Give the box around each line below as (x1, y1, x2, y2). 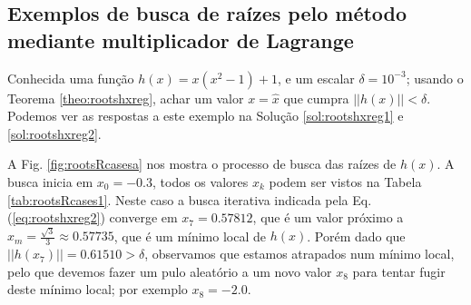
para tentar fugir (352, 261, 446, 280)
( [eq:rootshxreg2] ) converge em (7, 208, 178, 227)
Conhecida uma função (7, 68, 134, 87)
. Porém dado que (307, 226, 406, 245)
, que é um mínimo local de (113, 226, 266, 245)
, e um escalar (277, 68, 355, 87)
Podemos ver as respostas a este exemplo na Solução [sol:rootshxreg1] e (7, 106, 404, 125)
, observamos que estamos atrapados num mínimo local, (144, 244, 455, 263)
